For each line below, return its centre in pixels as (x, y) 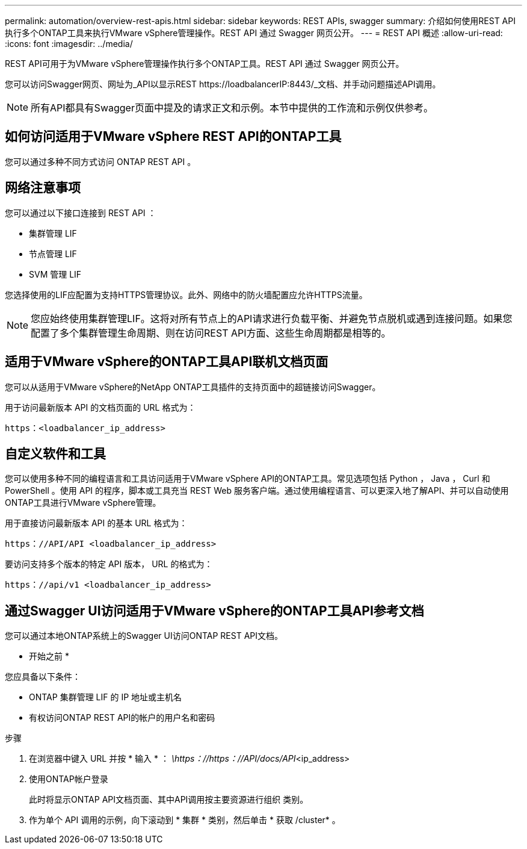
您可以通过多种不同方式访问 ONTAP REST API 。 (100, 161)
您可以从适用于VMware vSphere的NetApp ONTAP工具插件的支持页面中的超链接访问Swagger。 (193, 387)
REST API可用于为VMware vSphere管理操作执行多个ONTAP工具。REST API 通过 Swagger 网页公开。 (205, 64)
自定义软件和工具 (55, 453)
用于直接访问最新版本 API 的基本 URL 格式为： (96, 523)
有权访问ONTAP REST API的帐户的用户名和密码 (122, 718)
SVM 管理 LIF (55, 274)
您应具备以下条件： (43, 677)
